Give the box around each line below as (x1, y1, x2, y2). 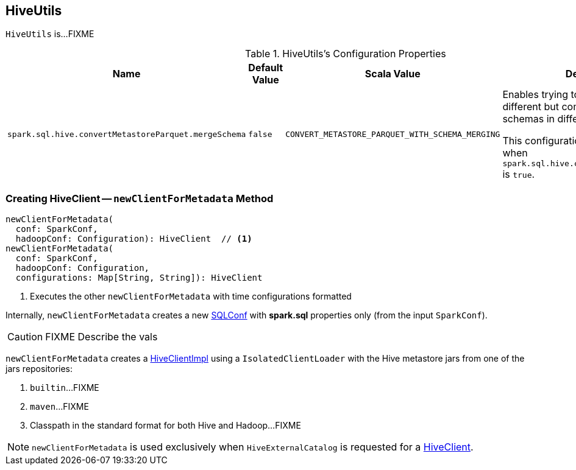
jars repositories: (5, 363, 73, 374)
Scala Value (364, 68, 421, 80)
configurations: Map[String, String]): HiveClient (15, 273, 263, 283)
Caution (7, 331, 43, 343)
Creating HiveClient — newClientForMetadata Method (5, 192, 274, 205)
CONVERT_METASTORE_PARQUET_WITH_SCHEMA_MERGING (285, 130, 500, 139)
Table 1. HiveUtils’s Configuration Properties (245, 47, 446, 60)
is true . (502, 168, 535, 181)
